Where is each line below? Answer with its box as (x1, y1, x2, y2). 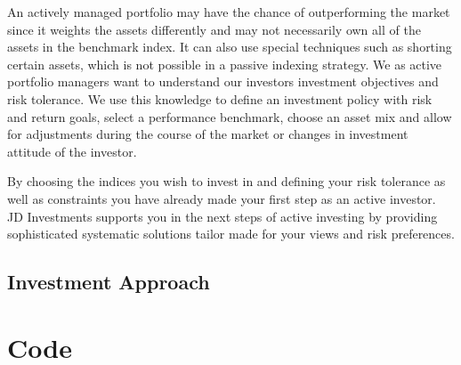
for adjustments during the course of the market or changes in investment (7, 125, 408, 143)
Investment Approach (7, 268, 210, 296)
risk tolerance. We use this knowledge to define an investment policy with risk (7, 89, 433, 108)
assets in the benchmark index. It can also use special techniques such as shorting (7, 37, 452, 56)
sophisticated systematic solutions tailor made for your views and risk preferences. (7, 224, 455, 243)
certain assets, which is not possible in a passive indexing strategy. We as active (7, 54, 442, 73)
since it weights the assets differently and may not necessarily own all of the (7, 20, 421, 38)
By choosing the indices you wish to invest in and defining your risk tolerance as (7, 172, 446, 191)
